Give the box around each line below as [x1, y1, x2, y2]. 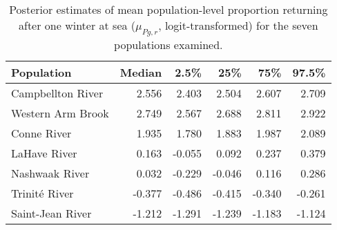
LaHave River [11, 145, 77, 162]
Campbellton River [11, 85, 104, 102]
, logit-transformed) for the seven [158, 17, 318, 33]
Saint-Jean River [11, 205, 92, 222]
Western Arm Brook [11, 105, 109, 122]
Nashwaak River [11, 165, 90, 182]
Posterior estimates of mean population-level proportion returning [9, 1, 328, 17]
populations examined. [114, 37, 223, 53]
